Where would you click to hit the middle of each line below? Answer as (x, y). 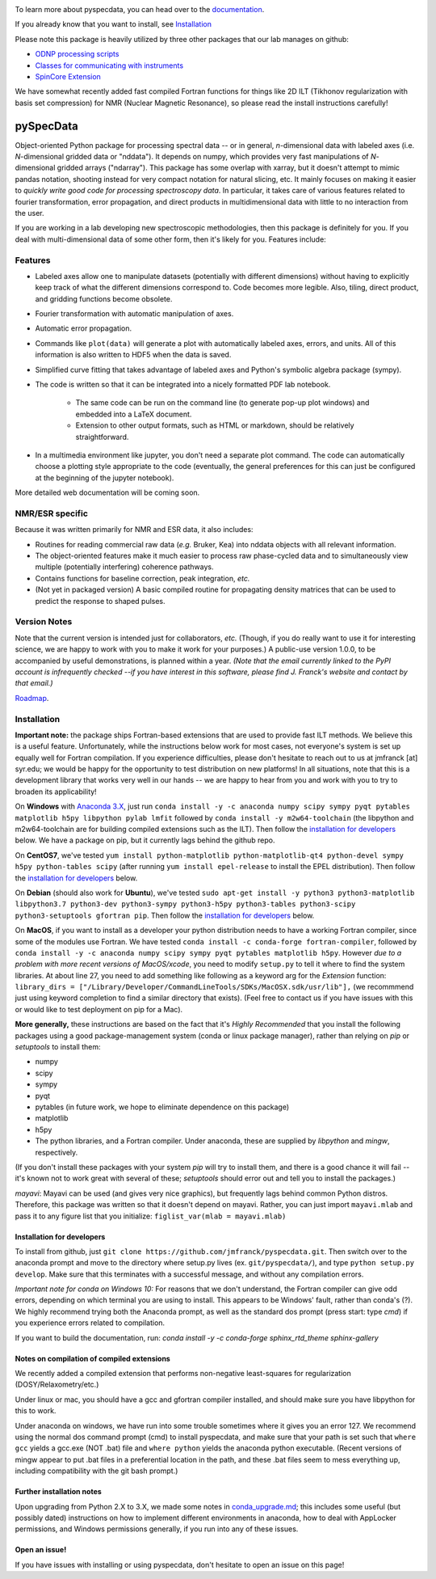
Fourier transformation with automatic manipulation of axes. (134, 314)
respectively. (57, 1152)
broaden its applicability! (56, 792)
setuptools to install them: (58, 1047)
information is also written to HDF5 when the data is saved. (133, 355)
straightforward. (102, 437)
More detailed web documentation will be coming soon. (107, 492)
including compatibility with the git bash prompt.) (96, 1471)
